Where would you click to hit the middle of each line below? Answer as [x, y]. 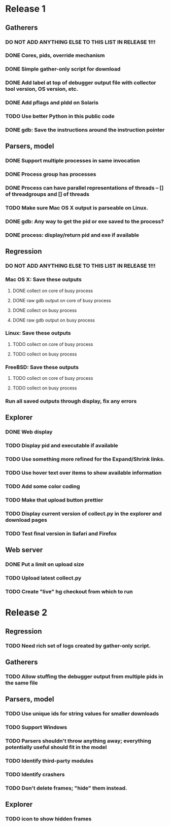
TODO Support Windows [36, 727]
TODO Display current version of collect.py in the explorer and [83, 514]
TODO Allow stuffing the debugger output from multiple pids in [84, 676]
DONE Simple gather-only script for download [63, 69]
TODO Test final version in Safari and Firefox [61, 533]
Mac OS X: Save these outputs [44, 279]
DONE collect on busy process [45, 310]
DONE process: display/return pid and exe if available [72, 235]
